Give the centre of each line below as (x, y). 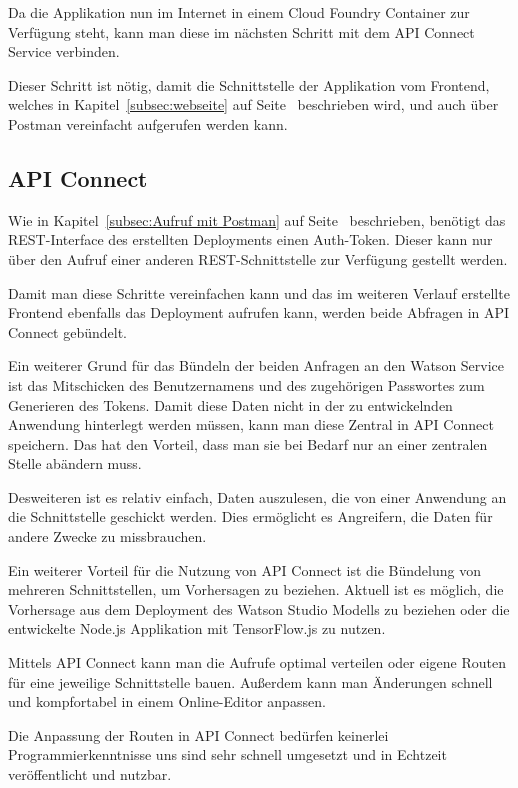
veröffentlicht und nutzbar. (90, 774)
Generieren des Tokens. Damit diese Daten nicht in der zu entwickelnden (230, 404)
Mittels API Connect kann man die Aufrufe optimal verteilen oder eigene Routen (257, 662)
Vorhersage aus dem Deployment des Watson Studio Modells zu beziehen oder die (259, 608)
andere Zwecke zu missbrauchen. (107, 536)
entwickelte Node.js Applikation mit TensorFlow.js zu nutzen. (197, 628)
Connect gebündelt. (68, 331)
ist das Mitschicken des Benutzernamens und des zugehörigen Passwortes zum (246, 384)
